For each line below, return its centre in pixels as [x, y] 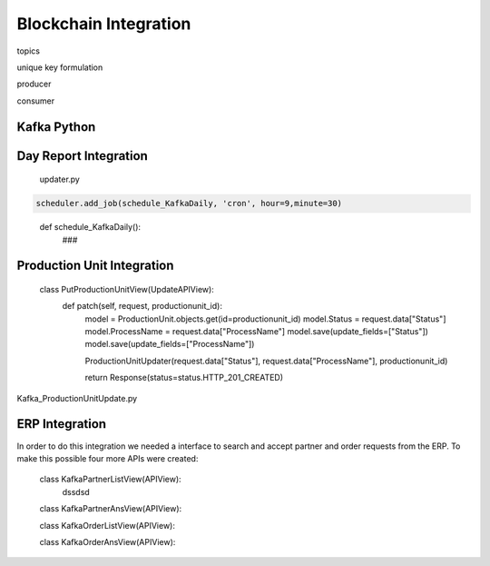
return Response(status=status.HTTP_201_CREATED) [184, 378]
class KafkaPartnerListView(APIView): [110, 479]
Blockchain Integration [104, 24]
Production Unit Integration [95, 266]
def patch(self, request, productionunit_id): [142, 306]
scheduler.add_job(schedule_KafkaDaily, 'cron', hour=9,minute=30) [189, 204]
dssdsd [76, 492]
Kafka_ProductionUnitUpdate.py [77, 398]
